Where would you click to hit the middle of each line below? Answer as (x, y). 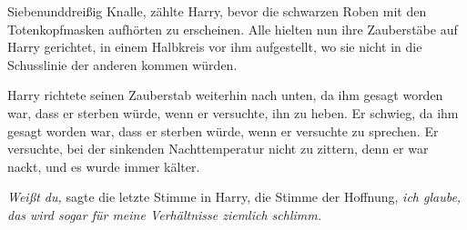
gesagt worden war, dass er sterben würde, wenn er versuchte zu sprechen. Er (223, 130)
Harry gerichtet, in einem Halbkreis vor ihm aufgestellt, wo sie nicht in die (215, 47)
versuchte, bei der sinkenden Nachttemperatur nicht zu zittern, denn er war (218, 149)
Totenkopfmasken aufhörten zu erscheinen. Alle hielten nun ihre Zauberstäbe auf (233, 29)
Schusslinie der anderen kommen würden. (122, 64)
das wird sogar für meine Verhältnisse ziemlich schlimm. (165, 214)
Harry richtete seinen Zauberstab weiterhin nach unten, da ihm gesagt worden (225, 95)
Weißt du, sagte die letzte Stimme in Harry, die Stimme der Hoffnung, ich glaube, (234, 197)
